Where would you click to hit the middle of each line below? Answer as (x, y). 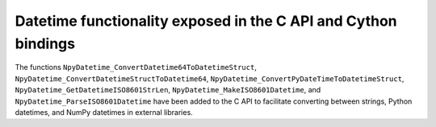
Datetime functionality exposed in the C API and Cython (206, 21)
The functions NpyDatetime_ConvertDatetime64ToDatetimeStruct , (136, 68)
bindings (45, 43)
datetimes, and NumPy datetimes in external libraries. (104, 112)
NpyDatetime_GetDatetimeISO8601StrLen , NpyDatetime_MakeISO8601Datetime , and (168, 90)
